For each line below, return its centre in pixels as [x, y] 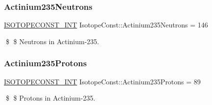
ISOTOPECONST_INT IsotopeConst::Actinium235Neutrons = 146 [106, 25]
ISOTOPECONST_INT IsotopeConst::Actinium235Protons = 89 [102, 81]
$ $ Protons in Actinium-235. [50, 98]
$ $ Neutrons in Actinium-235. [52, 41]
